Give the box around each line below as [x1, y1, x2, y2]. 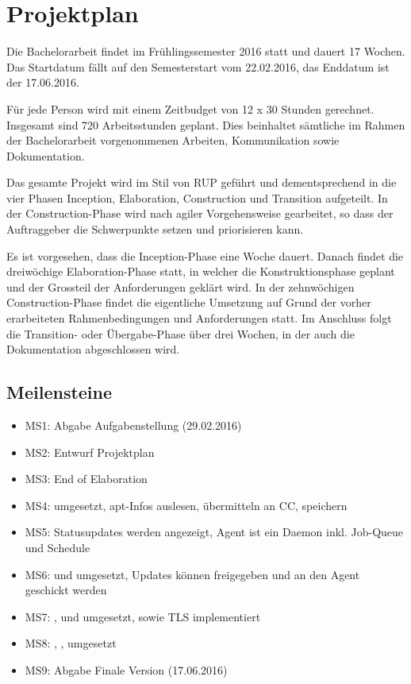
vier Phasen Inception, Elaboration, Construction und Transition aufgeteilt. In [6, 189, 388, 206]
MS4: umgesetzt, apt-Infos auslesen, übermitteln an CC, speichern [25, 497, 348, 513]
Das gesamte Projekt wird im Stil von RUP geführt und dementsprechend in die [6, 174, 397, 191]
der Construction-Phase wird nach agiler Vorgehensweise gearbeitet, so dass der [6, 205, 394, 222]
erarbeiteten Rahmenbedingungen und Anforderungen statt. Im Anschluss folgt [6, 310, 392, 327]
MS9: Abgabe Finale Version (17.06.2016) [25, 661, 228, 678]
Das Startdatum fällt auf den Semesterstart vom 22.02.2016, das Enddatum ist [6, 58, 390, 75]
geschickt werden [25, 582, 107, 598]
